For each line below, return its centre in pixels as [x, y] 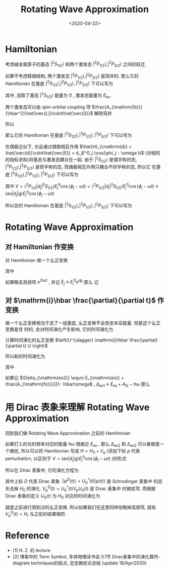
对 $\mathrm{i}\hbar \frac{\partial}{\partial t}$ [81, 300]
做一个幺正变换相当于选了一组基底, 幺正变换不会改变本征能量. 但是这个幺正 [83, 323]
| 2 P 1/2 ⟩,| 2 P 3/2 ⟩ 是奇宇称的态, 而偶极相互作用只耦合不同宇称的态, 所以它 [78, 167]
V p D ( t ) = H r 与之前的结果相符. [36, 514]
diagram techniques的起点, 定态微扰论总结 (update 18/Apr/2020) [80, 563]
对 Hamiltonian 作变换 [40, 247]
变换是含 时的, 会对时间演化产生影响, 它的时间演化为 [59, 329]
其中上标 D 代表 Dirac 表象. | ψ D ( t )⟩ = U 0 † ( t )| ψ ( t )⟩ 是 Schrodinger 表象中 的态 [84, 481]
